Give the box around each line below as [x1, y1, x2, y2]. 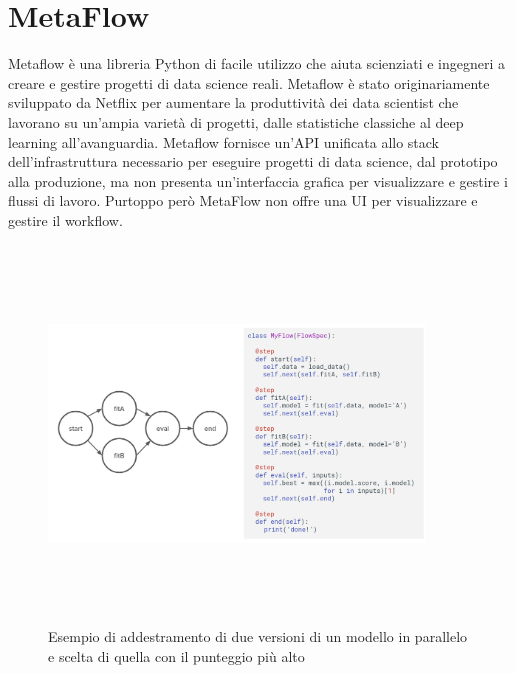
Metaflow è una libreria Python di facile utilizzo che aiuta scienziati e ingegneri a [8, 53, 505, 74]
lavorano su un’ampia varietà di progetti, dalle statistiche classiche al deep [8, 111, 464, 132]
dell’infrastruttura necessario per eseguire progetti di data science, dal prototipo [8, 151, 498, 172]
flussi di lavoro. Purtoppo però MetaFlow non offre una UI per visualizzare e [8, 190, 478, 211]
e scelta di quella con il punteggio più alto [48, 645, 305, 666]
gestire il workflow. [8, 209, 123, 230]
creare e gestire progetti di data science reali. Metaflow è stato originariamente [8, 72, 490, 93]
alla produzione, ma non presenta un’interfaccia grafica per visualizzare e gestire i [8, 170, 508, 191]
